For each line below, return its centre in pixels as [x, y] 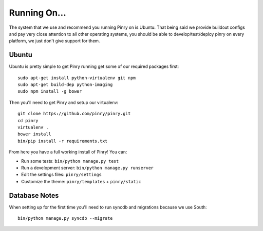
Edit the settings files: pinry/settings [61, 175]
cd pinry [28, 120]
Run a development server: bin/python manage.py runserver [87, 168]
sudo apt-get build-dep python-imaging [65, 85]
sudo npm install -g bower [50, 91]
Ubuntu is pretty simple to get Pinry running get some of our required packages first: [94, 66]
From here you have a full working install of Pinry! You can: [68, 152]
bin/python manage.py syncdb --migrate [65, 218]
